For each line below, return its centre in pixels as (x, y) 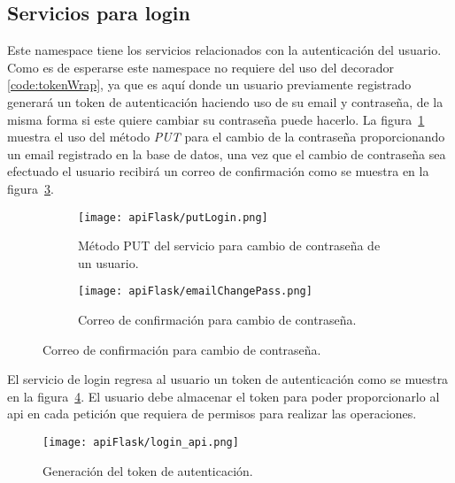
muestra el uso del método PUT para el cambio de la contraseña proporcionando (226, 137)
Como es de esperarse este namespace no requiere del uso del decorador (201, 67)
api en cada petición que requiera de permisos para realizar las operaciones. (212, 414)
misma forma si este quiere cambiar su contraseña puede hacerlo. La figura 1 (216, 119)
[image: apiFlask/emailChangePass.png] (195, 291)
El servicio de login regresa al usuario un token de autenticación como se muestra (228, 379)
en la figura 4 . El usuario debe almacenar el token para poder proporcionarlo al (224, 396)
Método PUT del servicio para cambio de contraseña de (229, 245)
